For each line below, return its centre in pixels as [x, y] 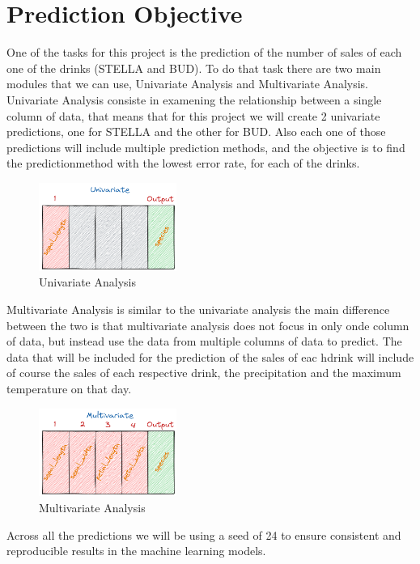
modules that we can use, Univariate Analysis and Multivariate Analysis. [187, 84]
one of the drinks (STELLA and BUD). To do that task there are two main [194, 68]
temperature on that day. [69, 388]
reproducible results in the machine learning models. [136, 551]
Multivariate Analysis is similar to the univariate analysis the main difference [198, 309]
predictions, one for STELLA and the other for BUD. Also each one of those [196, 131]
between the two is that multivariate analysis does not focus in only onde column [208, 325]
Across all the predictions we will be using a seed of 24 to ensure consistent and [204, 534]
